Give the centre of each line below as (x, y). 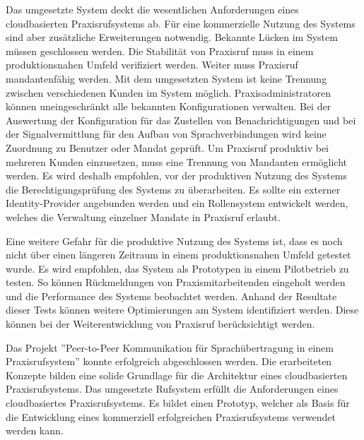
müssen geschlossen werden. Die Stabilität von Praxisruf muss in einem (160, 50)
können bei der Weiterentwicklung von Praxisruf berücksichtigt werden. (160, 324)
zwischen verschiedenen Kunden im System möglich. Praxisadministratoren (169, 92)
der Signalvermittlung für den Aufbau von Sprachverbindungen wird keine (166, 134)
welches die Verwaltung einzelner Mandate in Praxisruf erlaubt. (143, 216)
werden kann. (35, 430)
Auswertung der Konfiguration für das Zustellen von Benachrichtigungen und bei (181, 120)
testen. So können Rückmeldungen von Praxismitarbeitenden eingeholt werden (176, 282)
